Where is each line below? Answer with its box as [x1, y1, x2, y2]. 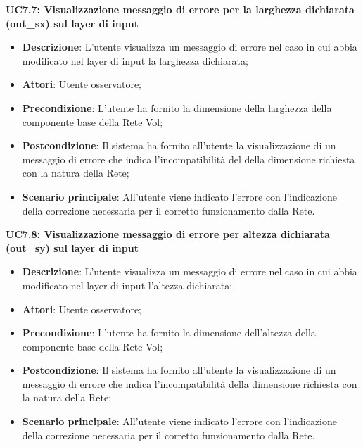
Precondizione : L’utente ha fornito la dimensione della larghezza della [22, 100, 332, 115]
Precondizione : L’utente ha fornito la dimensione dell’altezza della [22, 325, 316, 340]
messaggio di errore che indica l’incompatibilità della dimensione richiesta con [22, 376, 357, 391]
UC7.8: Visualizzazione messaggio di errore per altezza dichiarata [6, 227, 330, 241]
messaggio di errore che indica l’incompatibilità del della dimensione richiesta [22, 151, 355, 166]
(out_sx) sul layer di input [6, 15, 139, 30]
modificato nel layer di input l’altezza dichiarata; [22, 277, 233, 292]
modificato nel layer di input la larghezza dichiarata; [22, 53, 248, 68]
